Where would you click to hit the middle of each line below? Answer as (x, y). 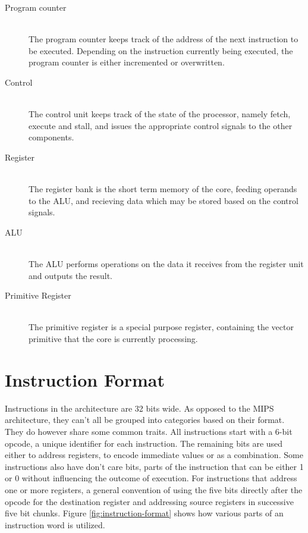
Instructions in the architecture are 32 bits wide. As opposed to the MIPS (139, 408)
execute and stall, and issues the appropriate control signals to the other (161, 125)
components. (51, 137)
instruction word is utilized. (55, 524)
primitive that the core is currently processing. (113, 339)
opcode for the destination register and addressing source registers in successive (149, 501)
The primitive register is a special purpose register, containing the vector (161, 327)
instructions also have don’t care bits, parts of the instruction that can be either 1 (154, 466)
